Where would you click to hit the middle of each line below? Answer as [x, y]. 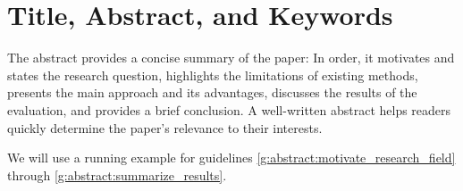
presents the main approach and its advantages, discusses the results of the [212, 92]
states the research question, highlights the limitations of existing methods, [213, 75]
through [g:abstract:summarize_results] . [117, 174]
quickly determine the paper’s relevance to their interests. [165, 127]
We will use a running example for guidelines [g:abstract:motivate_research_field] [231, 158]
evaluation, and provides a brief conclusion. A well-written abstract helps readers [229, 109]
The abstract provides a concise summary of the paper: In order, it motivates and [231, 58]
